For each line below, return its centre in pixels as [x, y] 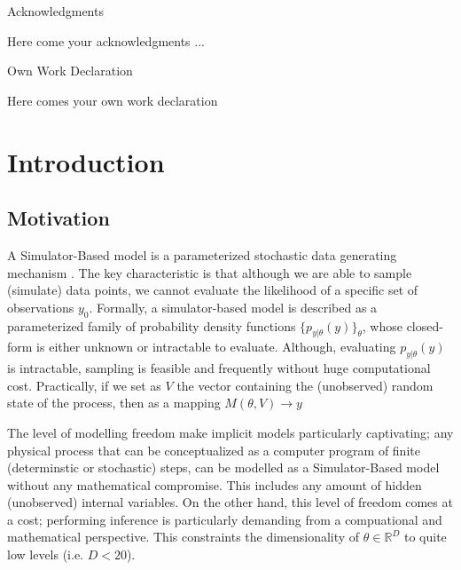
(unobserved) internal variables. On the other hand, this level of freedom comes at [230, 502]
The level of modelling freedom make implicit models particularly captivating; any [230, 432]
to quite [425, 537]
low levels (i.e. [46, 554]
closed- [425, 325]
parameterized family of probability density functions [152, 325]
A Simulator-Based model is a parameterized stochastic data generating [202, 254]
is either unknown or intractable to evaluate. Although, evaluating [216, 347]
